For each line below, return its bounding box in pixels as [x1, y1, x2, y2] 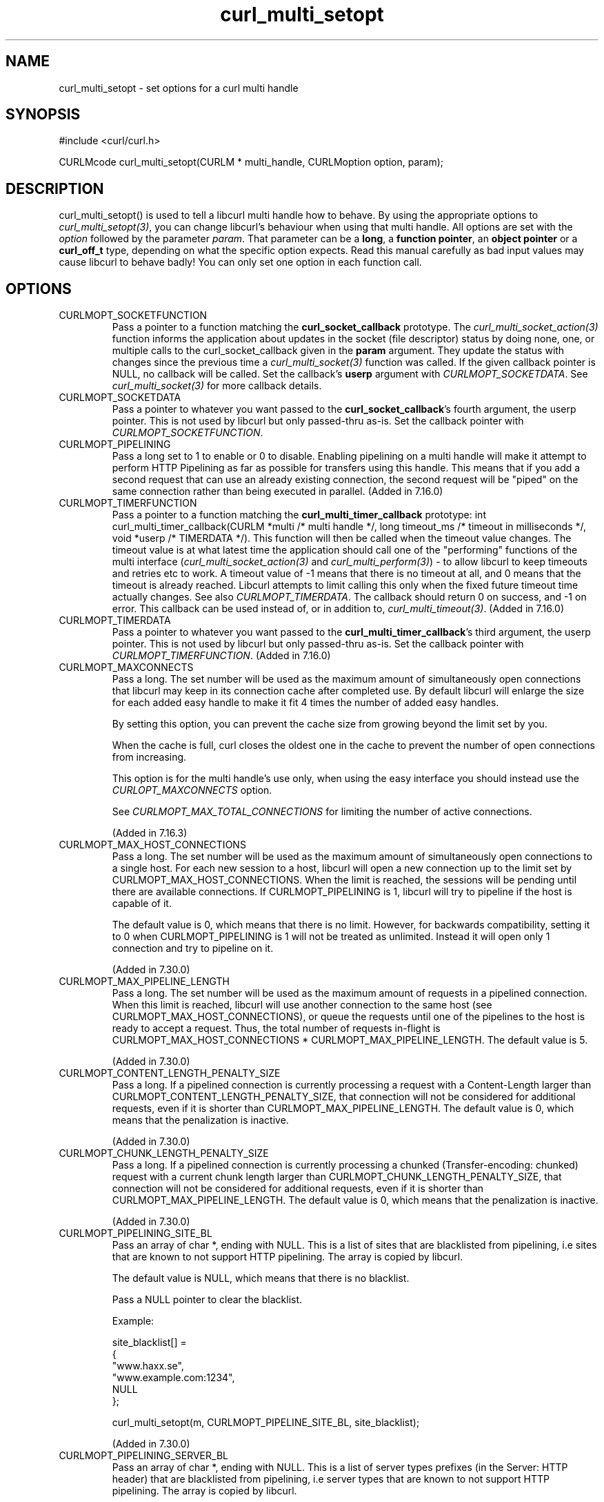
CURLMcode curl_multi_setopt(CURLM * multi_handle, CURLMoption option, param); [59, 156, 444, 168]
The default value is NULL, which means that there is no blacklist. [112, 1272, 410, 1285]
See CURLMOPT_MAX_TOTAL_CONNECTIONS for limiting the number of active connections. [112, 806, 532, 818]
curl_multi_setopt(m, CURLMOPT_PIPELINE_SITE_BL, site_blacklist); [112, 1416, 420, 1429]
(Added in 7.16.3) [112, 827, 188, 839]
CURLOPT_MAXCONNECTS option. [112, 784, 272, 797]
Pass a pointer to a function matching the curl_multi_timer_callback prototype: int [112, 509, 486, 521]
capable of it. [112, 897, 172, 910]
